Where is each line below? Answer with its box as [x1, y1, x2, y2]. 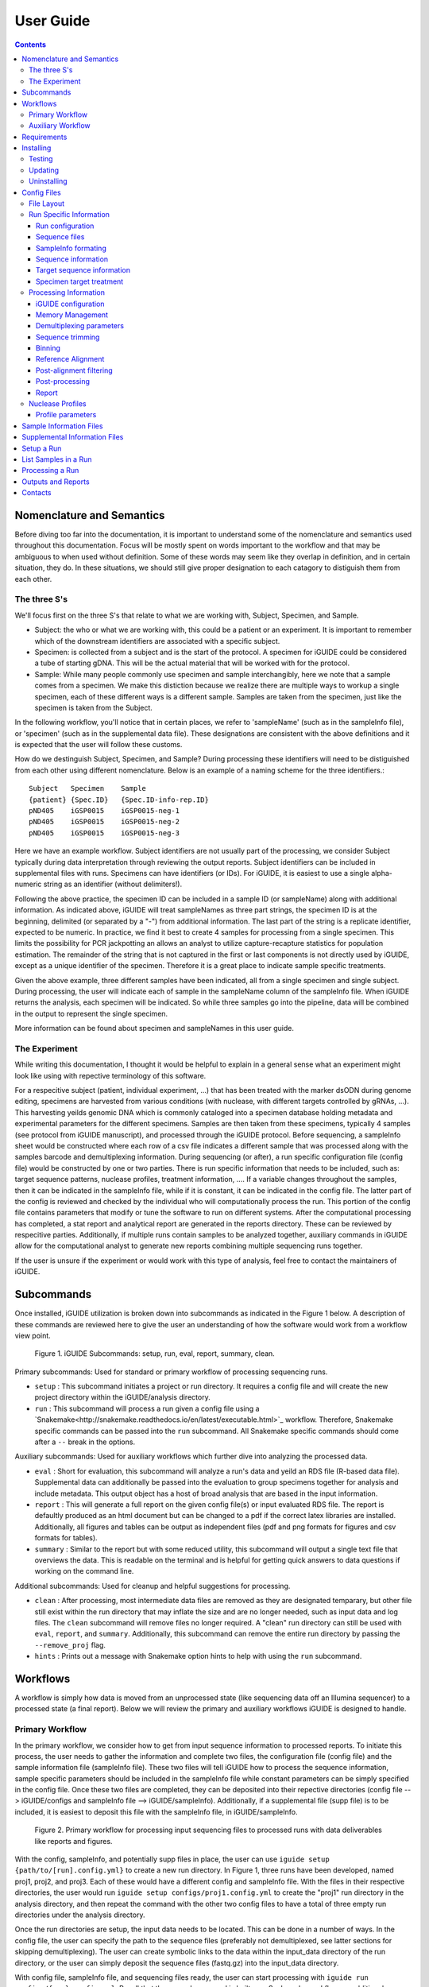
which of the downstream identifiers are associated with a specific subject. [34, 636, 280, 645]
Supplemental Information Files [21, 432, 124, 442]
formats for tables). [34, 1533, 99, 1543]
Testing [29, 154, 53, 164]
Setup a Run [21, 443, 62, 453]
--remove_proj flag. [34, 1640, 106, 1649]
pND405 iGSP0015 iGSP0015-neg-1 [29, 807, 180, 815]
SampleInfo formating [36, 243, 106, 253]
